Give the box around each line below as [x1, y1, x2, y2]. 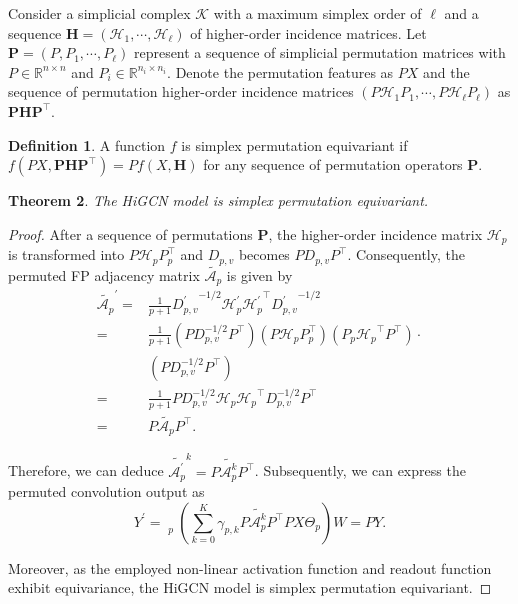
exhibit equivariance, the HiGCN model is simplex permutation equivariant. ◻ [8, 577, 492, 598]
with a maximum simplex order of [213, 3, 422, 23]
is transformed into [8, 244, 125, 265]
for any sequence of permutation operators [203, 154, 463, 175]
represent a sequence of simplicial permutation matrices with [133, 42, 506, 63]
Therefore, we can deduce [8, 460, 164, 481]
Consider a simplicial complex [8, 3, 191, 23]
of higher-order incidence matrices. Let [190, 22, 427, 43]
